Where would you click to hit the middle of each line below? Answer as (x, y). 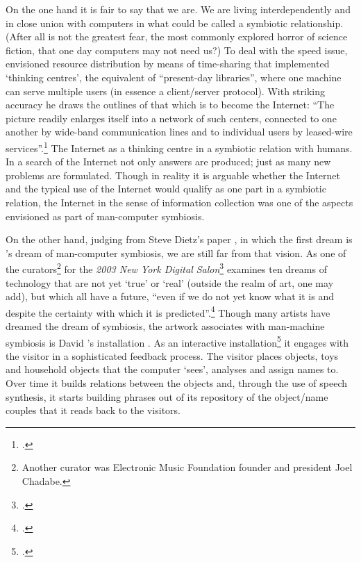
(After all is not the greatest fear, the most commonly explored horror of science (177, 36)
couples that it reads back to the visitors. (93, 410)
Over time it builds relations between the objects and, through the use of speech (177, 383)
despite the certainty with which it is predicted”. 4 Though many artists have (168, 311)
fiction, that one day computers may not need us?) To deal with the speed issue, (177, 50)
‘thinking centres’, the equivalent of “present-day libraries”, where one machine (174, 77)
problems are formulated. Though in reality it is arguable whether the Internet (173, 175)
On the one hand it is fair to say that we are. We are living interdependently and (178, 9)
